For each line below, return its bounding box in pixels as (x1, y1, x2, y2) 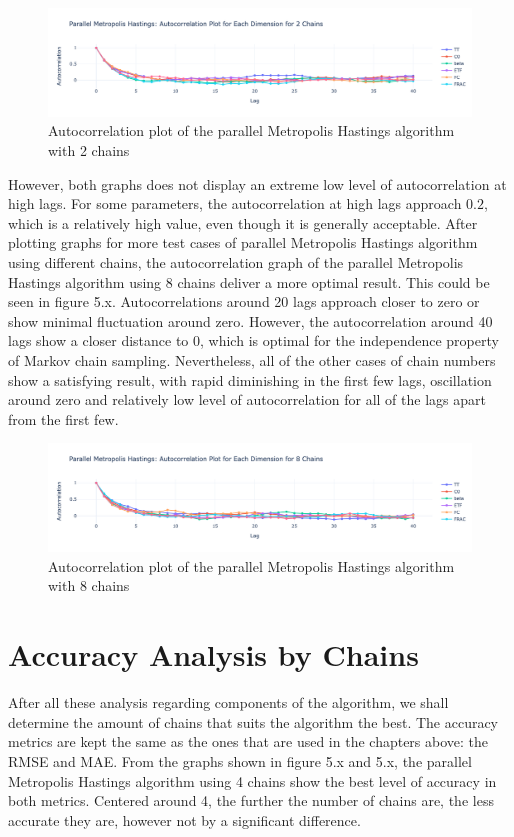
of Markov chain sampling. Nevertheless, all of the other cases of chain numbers (8, 350, 496, 371)
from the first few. (8, 408, 119, 429)
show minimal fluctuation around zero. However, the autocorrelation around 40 (8, 310, 493, 331)
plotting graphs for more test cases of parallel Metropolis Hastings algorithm (8, 232, 478, 253)
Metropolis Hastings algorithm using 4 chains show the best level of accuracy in (8, 770, 497, 791)
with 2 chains (48, 140, 130, 161)
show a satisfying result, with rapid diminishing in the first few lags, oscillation (8, 369, 492, 390)
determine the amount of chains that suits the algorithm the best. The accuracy (8, 711, 499, 732)
